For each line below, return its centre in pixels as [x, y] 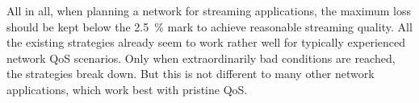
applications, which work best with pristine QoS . [127, 89]
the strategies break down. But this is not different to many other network [191, 74]
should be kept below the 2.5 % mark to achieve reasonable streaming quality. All [209, 26]
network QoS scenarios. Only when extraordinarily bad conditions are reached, [201, 58]
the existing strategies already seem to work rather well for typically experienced [206, 42]
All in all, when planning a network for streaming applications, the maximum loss [209, 10]
